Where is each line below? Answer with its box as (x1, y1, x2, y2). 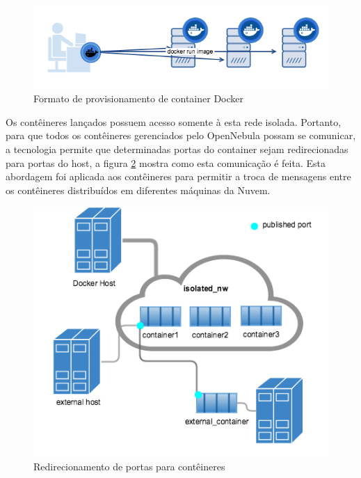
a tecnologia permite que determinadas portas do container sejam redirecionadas (6, 142, 348, 156)
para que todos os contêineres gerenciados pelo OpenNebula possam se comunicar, (6, 128, 356, 143)
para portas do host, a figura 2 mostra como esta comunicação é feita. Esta (6, 155, 326, 170)
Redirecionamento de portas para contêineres (33, 459, 225, 474)
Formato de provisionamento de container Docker (33, 91, 244, 106)
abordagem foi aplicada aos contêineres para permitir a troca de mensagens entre (6, 169, 351, 184)
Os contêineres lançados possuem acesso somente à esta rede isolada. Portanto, (6, 114, 342, 129)
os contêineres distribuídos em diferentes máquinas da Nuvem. (6, 182, 271, 197)
